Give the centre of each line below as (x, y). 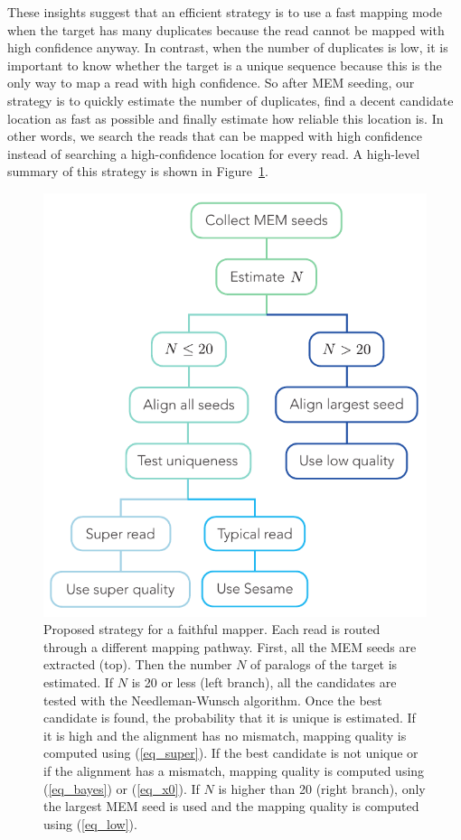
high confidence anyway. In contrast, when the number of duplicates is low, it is (228, 47)
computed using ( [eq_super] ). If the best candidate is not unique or (231, 753)
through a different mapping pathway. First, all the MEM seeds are (230, 646)
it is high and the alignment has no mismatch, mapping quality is (225, 735)
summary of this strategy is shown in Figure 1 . (138, 171)
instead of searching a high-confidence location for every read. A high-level (214, 153)
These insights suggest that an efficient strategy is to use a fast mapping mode (225, 12)
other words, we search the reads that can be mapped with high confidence (215, 136)
